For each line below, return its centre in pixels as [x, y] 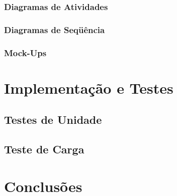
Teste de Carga [44, 149]
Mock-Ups [25, 52]
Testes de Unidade [53, 120]
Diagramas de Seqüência [55, 29]
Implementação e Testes [89, 87]
